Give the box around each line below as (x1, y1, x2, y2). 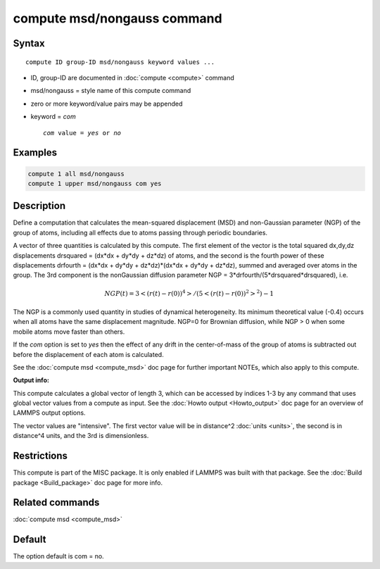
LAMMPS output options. (13, 408, 86, 417)
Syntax (13, 37, 45, 49)
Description (13, 200, 66, 212)
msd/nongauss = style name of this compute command (30, 87, 191, 95)
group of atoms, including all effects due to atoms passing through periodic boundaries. (13, 228, 267, 237)
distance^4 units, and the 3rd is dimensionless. (13, 432, 149, 440)
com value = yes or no (43, 129, 122, 137)
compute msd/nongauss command (13, 11, 222, 26)
